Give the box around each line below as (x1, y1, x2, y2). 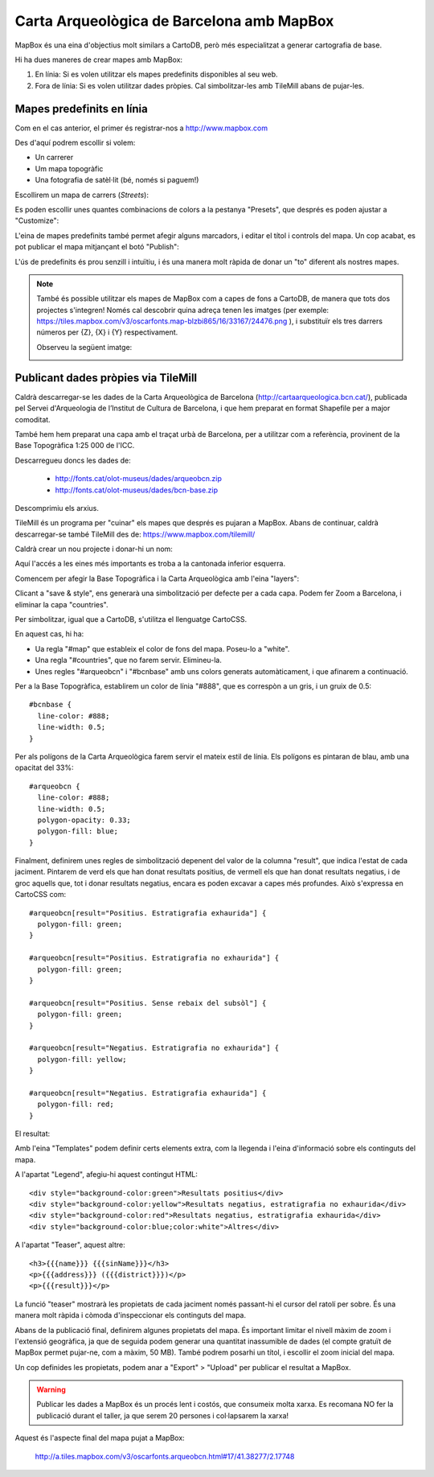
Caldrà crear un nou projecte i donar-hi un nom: (14, 544, 173, 554)
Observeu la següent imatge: (36, 342, 133, 352)
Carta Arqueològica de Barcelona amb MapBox (14, 12, 334, 30)
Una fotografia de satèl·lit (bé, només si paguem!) (35, 175, 199, 185)
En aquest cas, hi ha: (14, 629, 84, 639)
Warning (36, 1384, 66, 1395)
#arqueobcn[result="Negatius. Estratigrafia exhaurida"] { (29, 1088, 267, 1097)
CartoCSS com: (14, 890, 67, 899)
